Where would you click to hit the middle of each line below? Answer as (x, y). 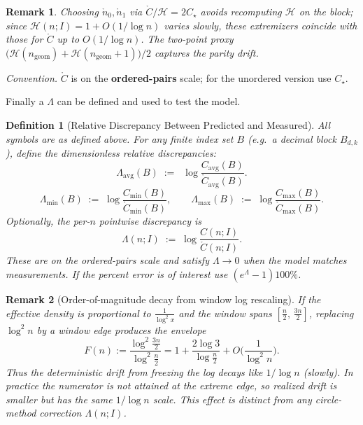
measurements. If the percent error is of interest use (117, 274)
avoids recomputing (241, 11)
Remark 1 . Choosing (52, 11)
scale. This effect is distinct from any (232, 399)
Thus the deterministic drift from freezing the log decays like (134, 371)
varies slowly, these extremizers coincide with (261, 25)
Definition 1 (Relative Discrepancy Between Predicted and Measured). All (168, 124)
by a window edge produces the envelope (121, 329)
